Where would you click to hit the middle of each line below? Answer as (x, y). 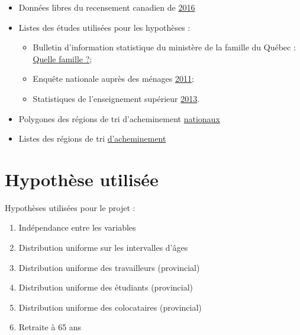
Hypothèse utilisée (82, 179)
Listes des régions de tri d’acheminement (92, 138)
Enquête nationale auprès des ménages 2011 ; (113, 79)
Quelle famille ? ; (62, 58)
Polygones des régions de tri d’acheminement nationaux (119, 118)
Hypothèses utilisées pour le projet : (70, 207)
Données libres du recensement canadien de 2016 (107, 7)
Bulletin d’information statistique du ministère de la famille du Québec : (164, 47)
